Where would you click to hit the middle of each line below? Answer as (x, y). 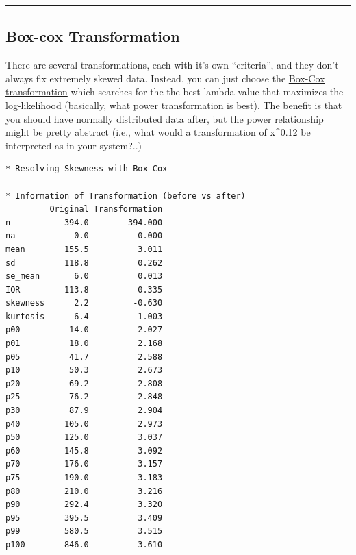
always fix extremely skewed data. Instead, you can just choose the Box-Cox (165, 78)
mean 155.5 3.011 (84, 249)
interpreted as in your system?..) (74, 145)
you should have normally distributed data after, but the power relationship (165, 118)
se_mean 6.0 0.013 (84, 276)
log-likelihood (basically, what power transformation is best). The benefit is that (174, 104)
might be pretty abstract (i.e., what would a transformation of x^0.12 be (158, 132)
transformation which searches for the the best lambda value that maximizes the (175, 91)
